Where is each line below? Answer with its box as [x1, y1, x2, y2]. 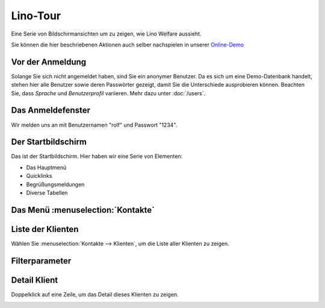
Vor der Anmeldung [11, 57, 87, 67]
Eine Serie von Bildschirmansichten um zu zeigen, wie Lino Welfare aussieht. [11, 30, 202, 37]
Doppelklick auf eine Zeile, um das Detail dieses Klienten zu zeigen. [11, 291, 179, 298]
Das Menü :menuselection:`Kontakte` [11, 205, 155, 215]
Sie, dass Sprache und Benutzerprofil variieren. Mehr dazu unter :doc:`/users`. [11, 89, 206, 96]
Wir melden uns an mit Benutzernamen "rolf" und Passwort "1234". [11, 121, 178, 128]
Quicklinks [26, 172, 52, 180]
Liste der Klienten [11, 224, 79, 234]
